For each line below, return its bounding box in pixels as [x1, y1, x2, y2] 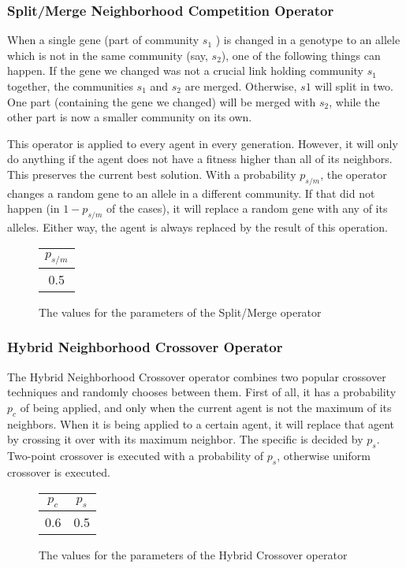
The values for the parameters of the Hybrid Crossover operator [39, 546, 348, 562]
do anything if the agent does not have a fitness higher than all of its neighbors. [7, 150, 393, 167]
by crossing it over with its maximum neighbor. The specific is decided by [7, 431, 363, 447]
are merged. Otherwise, [184, 78, 297, 94]
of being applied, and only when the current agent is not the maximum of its [20, 399, 392, 415]
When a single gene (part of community [7, 32, 199, 48]
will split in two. [315, 78, 393, 94]
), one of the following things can [221, 46, 381, 63]
